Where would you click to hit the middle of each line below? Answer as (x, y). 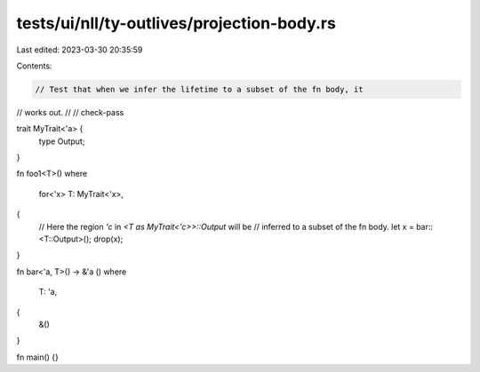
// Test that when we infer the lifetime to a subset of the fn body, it (199, 89)
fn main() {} (38, 357)
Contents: (34, 66)
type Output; (62, 141)
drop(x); (108, 239)
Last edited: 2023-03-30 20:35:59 (80, 50)
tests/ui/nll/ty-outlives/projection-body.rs (176, 23)
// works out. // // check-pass (70, 112)
